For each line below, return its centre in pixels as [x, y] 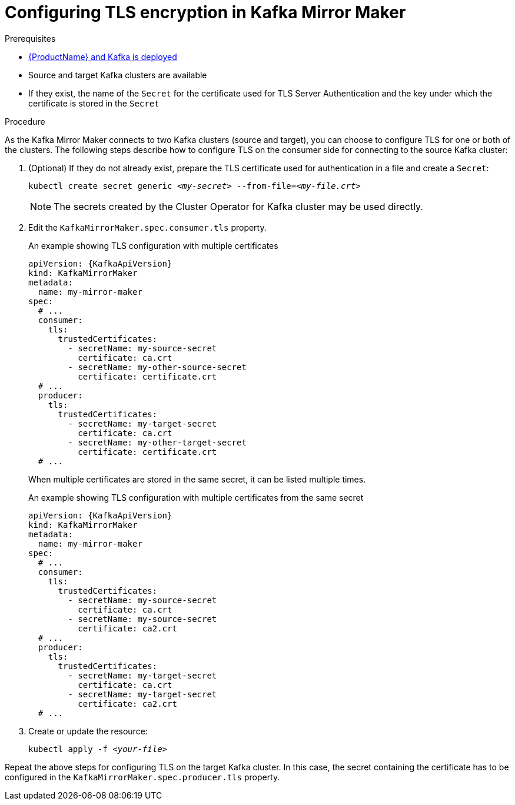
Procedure [25, 121]
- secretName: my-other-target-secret [157, 442]
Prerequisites [30, 38]
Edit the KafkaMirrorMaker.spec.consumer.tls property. [147, 227]
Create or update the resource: [88, 731]
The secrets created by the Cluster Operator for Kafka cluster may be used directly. [238, 206]
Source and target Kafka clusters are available [118, 75]
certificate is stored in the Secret [94, 103]
